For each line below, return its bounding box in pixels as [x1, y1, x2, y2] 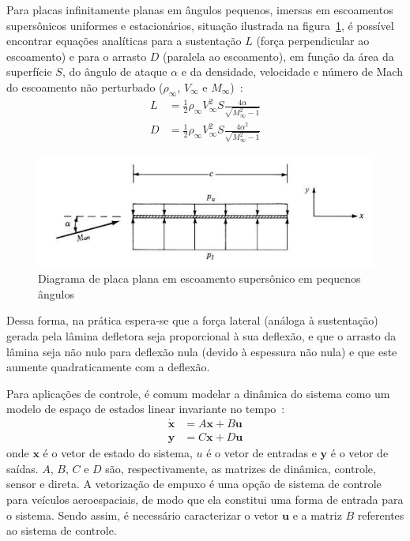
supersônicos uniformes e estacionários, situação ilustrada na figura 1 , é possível [6, 17, 394, 33]
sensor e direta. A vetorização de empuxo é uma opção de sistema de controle [6, 475, 382, 492]
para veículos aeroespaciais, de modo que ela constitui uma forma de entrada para [6, 490, 404, 507]
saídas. [6, 460, 39, 476]
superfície [6, 63, 52, 80]
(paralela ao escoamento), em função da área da [163, 47, 394, 64]
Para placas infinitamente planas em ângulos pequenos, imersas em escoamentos [6, 2, 393, 17]
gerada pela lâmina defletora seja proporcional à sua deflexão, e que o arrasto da [6, 327, 397, 344]
